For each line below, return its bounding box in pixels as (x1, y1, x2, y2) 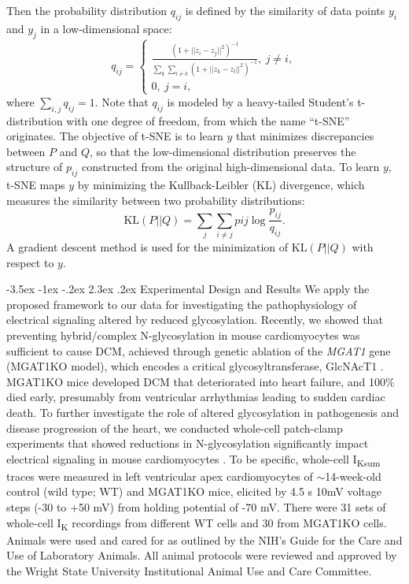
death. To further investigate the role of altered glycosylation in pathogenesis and (6, 404, 400, 420)
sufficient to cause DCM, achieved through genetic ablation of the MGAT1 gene (6, 342, 391, 359)
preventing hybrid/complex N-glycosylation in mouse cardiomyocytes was (6, 327, 360, 343)
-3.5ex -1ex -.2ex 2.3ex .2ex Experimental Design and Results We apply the (6, 281, 370, 297)
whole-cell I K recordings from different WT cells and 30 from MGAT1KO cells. (6, 514, 387, 533)
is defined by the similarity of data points (185, 2, 385, 18)
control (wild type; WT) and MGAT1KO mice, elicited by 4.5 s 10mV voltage (6, 483, 381, 500)
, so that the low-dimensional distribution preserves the (90, 143, 356, 159)
